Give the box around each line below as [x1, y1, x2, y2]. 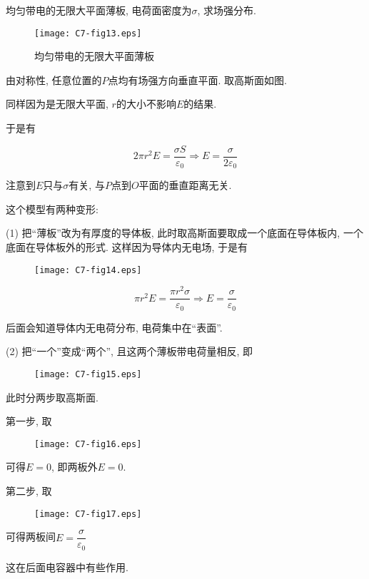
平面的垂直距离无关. [138, 178, 232, 193]
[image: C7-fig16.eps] [34, 439, 142, 449]
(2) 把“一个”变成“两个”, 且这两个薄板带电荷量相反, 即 [6, 344, 253, 359]
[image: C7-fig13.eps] [34, 28, 142, 39]
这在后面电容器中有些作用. [6, 559, 128, 574]
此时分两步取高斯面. [6, 389, 98, 404]
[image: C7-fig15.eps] [34, 369, 142, 379]
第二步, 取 [6, 483, 52, 498]
